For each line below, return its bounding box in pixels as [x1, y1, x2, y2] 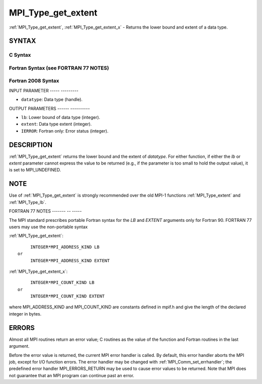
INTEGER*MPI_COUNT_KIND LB [30, 280, 95, 285]
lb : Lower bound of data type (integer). [21, 115, 100, 120]
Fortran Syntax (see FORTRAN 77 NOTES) [9, 65, 109, 71]
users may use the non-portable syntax [9, 224, 88, 230]
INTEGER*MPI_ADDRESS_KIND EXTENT [30, 258, 110, 263]
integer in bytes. [9, 311, 42, 317]
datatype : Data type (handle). [21, 97, 82, 102]
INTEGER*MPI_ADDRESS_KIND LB [30, 244, 99, 250]
